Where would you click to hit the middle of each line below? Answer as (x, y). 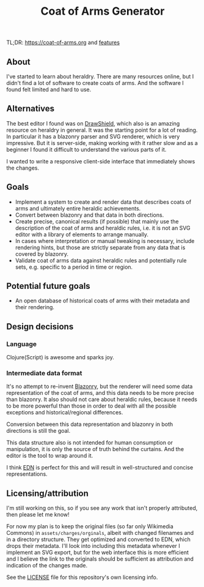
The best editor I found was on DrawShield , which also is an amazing (93, 123)
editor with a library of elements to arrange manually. (82, 234)
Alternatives (31, 109)
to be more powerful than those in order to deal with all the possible (92, 406)
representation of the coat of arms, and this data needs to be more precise (100, 393)
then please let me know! (38, 515)
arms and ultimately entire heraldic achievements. (78, 208)
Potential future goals (48, 286)
